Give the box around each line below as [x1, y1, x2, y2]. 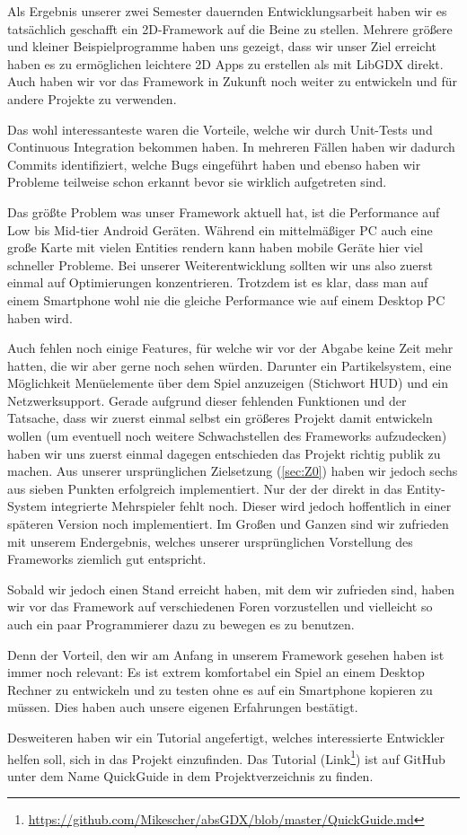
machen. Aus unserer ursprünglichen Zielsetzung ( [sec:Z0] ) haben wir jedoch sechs [7, 461, 458, 480]
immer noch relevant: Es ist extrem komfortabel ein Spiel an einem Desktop [7, 663, 425, 681]
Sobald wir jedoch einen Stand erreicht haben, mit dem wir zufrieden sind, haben [7, 579, 455, 598]
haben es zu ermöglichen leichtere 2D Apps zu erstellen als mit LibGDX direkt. [7, 54, 444, 73]
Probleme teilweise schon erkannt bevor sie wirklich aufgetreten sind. [7, 172, 387, 191]
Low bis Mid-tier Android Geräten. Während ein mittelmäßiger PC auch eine [7, 220, 433, 239]
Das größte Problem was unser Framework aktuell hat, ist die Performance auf [7, 202, 440, 221]
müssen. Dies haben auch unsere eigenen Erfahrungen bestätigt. [7, 698, 358, 716]
